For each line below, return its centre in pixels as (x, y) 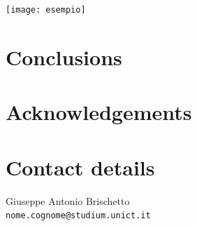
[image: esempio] (46, 10)
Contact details (80, 167)
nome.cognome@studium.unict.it (78, 216)
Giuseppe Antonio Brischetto (68, 200)
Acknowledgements (99, 112)
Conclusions (64, 56)
